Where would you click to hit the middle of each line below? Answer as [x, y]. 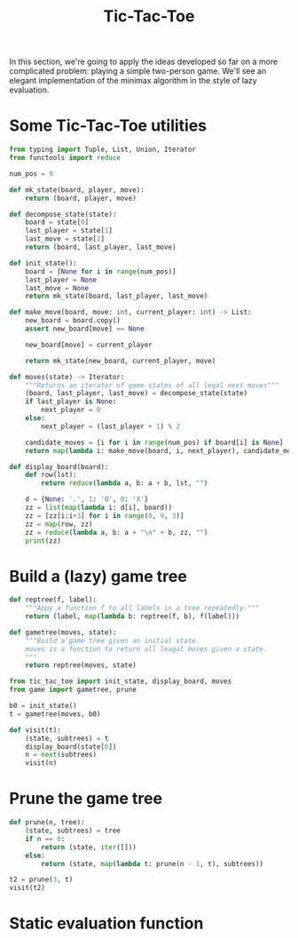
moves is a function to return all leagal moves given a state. [146, 649]
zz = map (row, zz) [59, 524]
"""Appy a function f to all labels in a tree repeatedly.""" [142, 608]
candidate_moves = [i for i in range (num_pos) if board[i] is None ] [154, 442]
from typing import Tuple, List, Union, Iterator [103, 150]
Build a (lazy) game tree [98, 576]
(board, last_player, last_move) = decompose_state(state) [137, 393]
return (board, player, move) [81, 198]
